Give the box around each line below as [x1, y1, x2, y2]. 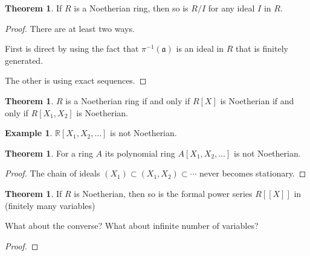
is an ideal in [176, 42, 224, 55]
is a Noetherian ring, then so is [74, 2, 189, 14]
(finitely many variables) [5, 199, 95, 211]
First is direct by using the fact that [5, 42, 139, 55]
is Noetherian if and [220, 94, 294, 107]
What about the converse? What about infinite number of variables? [5, 219, 259, 232]
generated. [5, 54, 44, 66]
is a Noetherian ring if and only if [65, 94, 190, 107]
